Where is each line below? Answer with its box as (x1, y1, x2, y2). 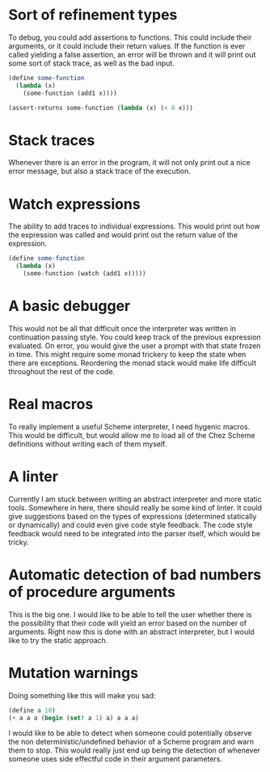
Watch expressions (8, 194, 141, 213)
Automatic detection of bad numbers (8, 565, 262, 584)
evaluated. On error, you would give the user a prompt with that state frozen (8, 340, 261, 350)
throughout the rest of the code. (8, 366, 116, 376)
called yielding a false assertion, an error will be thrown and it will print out (8, 49, 256, 59)
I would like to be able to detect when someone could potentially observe (8, 728, 252, 738)
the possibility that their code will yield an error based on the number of (8, 618, 247, 628)
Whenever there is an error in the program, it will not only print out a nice (8, 158, 251, 168)
